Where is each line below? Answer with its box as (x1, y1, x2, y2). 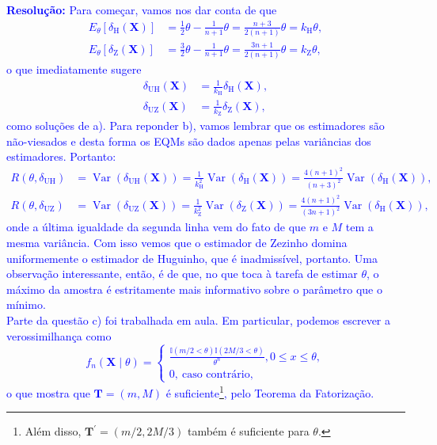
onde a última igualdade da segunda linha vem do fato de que (6, 219, 306, 235)
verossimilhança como (6, 327, 112, 344)
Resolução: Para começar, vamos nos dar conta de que (6, 2, 277, 17)
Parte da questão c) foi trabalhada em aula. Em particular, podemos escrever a (6, 311, 391, 328)
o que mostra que (6, 384, 90, 401)
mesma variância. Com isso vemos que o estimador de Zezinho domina (6, 234, 348, 250)
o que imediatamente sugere (6, 60, 142, 77)
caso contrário (181, 368, 250, 380)
